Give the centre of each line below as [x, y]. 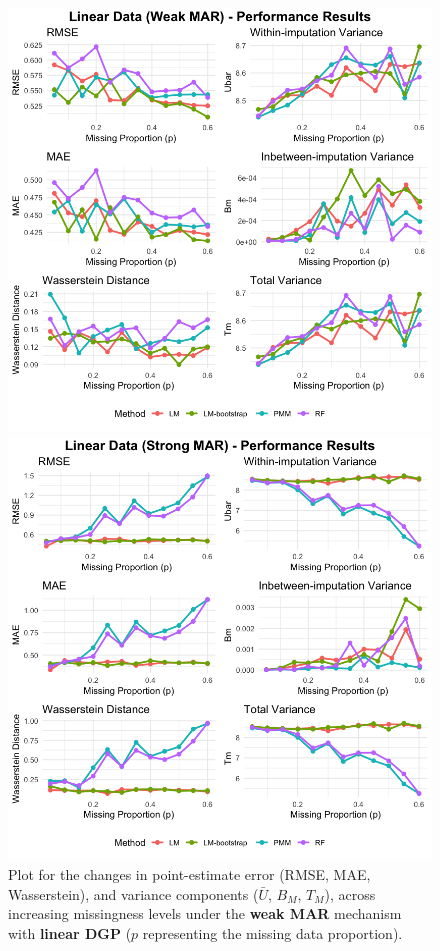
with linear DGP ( [70, 932]
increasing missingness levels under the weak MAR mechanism [205, 913]
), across [350, 893]
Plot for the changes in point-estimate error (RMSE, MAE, [189, 874]
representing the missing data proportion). [272, 932]
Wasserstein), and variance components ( [133, 893]
